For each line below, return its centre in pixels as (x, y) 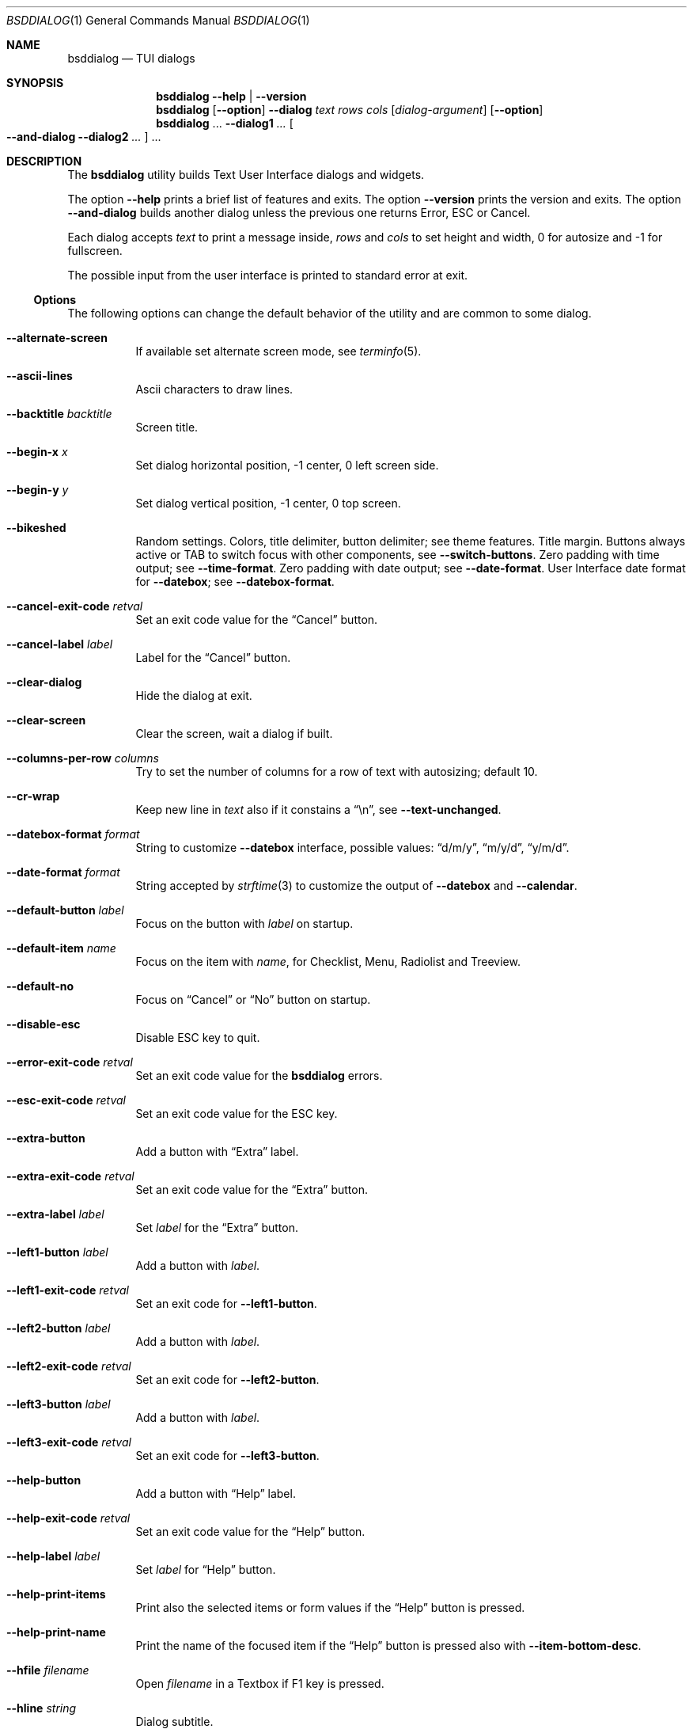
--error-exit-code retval (70, 1062)
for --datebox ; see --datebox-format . (235, 581)
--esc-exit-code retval (66, 1100)
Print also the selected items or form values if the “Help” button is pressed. (330, 1607)
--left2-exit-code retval (69, 1366)
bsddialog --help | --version (231, 96)
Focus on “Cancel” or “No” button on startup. (253, 999)
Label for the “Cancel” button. (213, 657)
